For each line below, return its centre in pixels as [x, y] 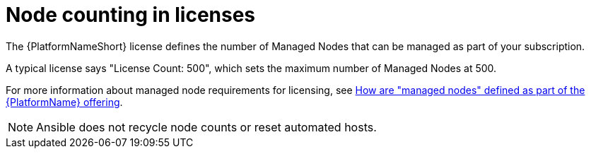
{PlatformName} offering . [64, 102]
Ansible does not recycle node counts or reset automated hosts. [206, 127]
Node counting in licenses [131, 15]
